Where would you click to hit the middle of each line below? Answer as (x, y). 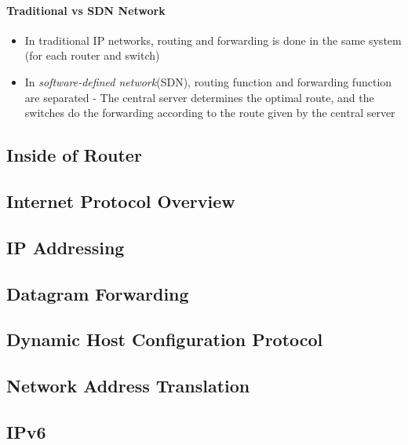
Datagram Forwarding (98, 293)
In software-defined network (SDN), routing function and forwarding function (208, 81)
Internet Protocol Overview (121, 201)
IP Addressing (66, 247)
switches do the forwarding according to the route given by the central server (210, 113)
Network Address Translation (128, 386)
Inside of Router (74, 155)
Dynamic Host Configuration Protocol (165, 339)
